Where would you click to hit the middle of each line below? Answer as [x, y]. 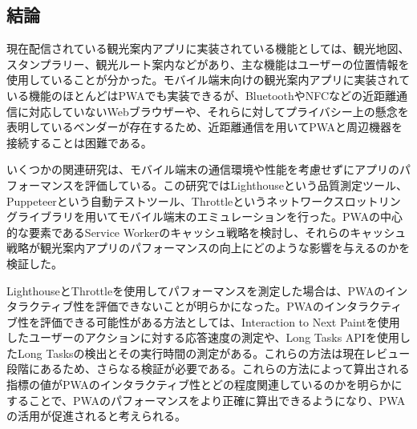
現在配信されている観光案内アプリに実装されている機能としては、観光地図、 [208, 48]
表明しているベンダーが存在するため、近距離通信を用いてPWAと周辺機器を [205, 127]
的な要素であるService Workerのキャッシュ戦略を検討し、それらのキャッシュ [206, 232]
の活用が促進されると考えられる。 [96, 416]
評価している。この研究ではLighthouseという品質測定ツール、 [246, 184]
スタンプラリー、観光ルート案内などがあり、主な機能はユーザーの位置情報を [208, 64]
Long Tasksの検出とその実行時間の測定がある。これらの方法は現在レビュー [214, 353]
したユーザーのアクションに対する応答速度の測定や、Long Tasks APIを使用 [203, 337]
